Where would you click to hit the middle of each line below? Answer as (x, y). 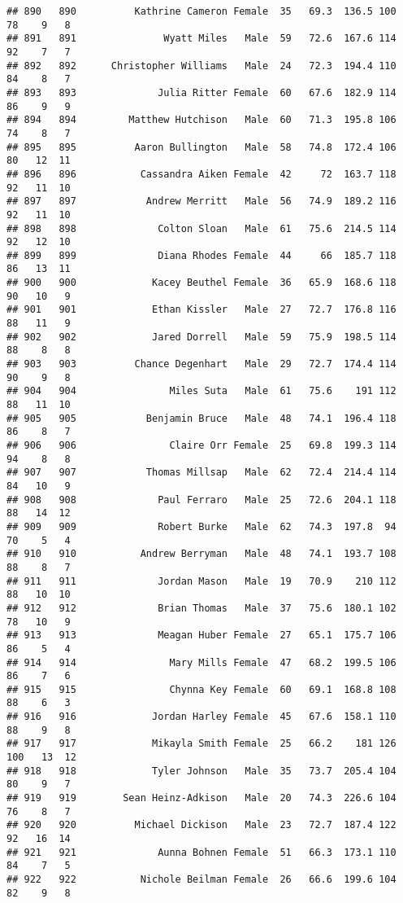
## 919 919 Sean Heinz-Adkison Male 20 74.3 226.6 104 (201, 798)
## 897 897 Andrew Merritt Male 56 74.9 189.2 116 (201, 202)
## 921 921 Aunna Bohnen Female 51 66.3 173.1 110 (201, 852)
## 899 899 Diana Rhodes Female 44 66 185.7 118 (201, 255)
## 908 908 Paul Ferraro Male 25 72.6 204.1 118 (201, 500)
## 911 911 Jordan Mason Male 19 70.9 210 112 (201, 581)
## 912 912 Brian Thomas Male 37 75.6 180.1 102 (201, 608)
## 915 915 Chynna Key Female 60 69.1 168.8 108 (201, 689)
